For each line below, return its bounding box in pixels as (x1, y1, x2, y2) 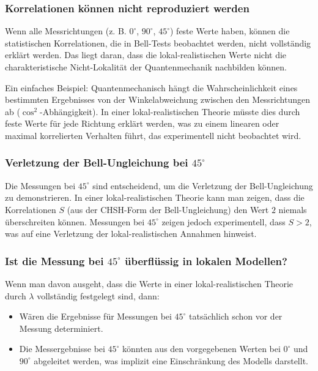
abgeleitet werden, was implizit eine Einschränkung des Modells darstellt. (34, 354, 308, 367)
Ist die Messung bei (5, 253, 104, 268)
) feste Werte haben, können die (170, 24, 290, 37)
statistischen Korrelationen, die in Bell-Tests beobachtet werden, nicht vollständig (5, 36, 311, 49)
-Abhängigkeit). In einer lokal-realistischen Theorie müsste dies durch (40, 105, 300, 118)
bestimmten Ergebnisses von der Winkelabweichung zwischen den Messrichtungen (5, 93, 310, 106)
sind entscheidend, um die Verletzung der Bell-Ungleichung (92, 179, 313, 192)
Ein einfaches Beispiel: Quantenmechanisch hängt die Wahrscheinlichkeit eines (5, 81, 298, 94)
